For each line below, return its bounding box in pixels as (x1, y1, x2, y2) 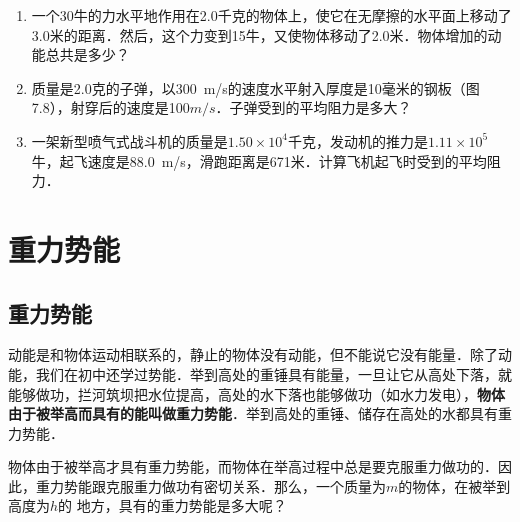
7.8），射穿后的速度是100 (31, 97, 190, 118)
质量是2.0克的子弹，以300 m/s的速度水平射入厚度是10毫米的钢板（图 (31, 77, 480, 98)
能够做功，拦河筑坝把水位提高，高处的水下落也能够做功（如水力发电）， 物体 (8, 383, 505, 404)
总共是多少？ (45, 44, 130, 65)
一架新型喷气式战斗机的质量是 (31, 130, 228, 151)
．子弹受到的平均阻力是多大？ (215, 97, 412, 118)
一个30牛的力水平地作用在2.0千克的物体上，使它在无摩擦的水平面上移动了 (31, 5, 512, 25)
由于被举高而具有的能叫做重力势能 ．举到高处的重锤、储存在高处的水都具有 (8, 403, 498, 424)
